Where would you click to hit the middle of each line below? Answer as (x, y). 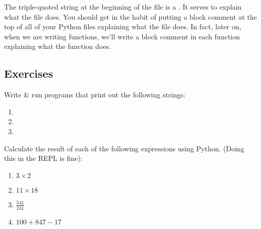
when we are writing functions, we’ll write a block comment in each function (122, 36)
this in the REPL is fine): (43, 158)
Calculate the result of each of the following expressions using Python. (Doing (124, 148)
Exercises (29, 73)
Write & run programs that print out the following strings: (95, 95)
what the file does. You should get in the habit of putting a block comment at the (130, 16)
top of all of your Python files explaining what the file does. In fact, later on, (123, 26)
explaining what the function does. (58, 46)
